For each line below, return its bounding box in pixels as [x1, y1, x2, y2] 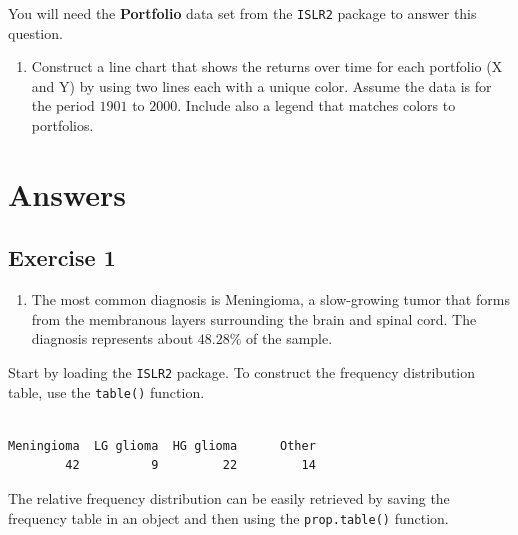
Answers [8, 173, 127, 214]
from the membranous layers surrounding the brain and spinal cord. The [31, 308, 477, 329]
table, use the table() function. [8, 381, 205, 402]
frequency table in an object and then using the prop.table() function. [8, 507, 449, 528]
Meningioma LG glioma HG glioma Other [8, 438, 316, 453]
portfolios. [31, 115, 94, 136]
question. [8, 22, 63, 43]
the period [31, 95, 95, 116]
